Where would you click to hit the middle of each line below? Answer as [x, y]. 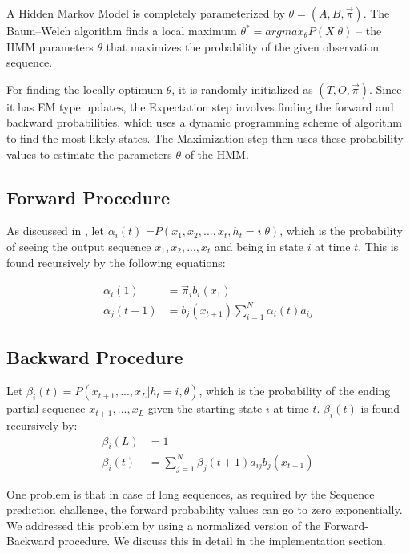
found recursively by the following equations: [116, 262]
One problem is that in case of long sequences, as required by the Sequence [191, 493]
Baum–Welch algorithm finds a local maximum [122, 30]
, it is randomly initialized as [242, 89]
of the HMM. [217, 154]
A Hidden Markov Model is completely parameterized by [146, 13]
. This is [378, 246]
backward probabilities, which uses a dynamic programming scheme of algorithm [205, 122]
